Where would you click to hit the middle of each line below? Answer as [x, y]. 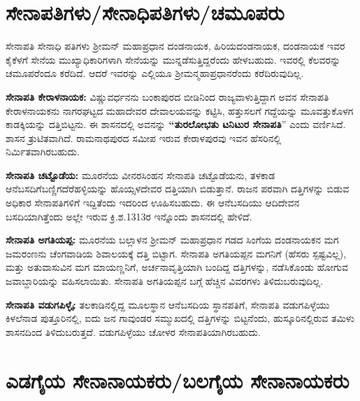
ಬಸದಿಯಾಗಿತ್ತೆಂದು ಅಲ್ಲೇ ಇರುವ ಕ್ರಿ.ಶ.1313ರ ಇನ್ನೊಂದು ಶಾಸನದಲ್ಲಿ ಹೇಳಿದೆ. [129, 216]
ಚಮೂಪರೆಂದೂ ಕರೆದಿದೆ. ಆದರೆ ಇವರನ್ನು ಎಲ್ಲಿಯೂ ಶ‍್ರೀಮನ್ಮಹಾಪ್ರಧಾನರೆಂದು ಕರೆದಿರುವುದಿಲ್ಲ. [155, 73]
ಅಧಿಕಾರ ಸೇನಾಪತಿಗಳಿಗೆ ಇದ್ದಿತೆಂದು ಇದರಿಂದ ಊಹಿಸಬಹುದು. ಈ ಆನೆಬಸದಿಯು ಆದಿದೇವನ [153, 203]
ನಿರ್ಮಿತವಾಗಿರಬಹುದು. [43, 152]
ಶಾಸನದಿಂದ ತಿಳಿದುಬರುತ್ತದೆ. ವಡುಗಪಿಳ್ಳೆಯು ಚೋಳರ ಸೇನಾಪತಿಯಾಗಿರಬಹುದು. [133, 331]
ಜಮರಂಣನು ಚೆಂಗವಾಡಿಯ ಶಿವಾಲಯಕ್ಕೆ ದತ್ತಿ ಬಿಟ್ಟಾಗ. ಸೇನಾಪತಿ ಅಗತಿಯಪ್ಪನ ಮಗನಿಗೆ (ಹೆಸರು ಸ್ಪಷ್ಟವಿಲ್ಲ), [176, 253]
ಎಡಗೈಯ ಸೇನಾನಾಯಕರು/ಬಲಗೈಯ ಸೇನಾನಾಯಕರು [178, 380]
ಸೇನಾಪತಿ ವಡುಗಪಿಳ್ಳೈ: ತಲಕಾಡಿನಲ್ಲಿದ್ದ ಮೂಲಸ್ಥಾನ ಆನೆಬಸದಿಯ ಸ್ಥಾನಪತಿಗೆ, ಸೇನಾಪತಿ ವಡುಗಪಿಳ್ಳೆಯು [168, 304]
